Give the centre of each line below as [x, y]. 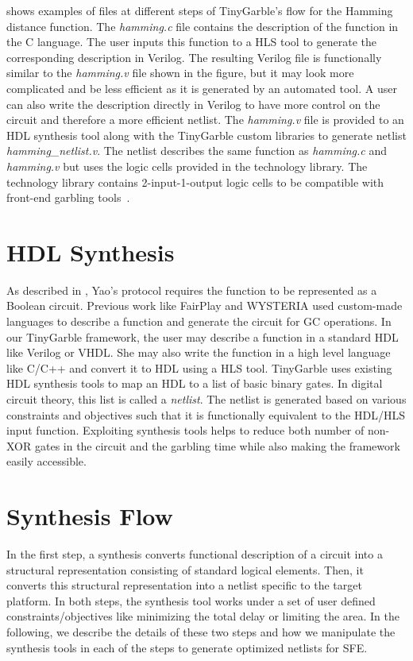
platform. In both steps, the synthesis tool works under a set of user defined [191, 600]
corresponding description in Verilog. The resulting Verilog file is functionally [194, 57]
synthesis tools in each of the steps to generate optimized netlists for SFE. [187, 647]
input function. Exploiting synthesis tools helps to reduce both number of [185, 430]
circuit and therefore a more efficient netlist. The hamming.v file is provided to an [205, 120]
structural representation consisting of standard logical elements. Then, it [185, 569]
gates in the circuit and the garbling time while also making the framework [217, 445]
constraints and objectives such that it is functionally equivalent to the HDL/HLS [206, 414]
